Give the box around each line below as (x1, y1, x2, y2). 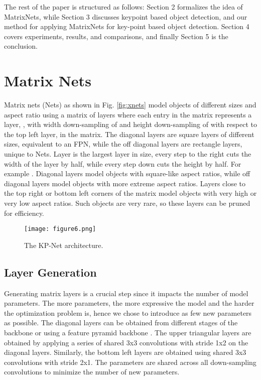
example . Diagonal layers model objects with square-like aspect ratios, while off (4, 168, 250, 179)
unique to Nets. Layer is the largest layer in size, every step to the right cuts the (4, 149, 251, 159)
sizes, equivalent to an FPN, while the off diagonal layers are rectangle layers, (4, 139, 242, 149)
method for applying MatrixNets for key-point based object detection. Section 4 (4, 21, 249, 32)
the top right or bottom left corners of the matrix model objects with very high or (4, 188, 257, 198)
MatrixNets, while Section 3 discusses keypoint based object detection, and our (4, 11, 247, 22)
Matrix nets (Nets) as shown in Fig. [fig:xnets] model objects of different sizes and (4, 99, 256, 110)
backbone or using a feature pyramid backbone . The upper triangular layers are (4, 327, 251, 338)
